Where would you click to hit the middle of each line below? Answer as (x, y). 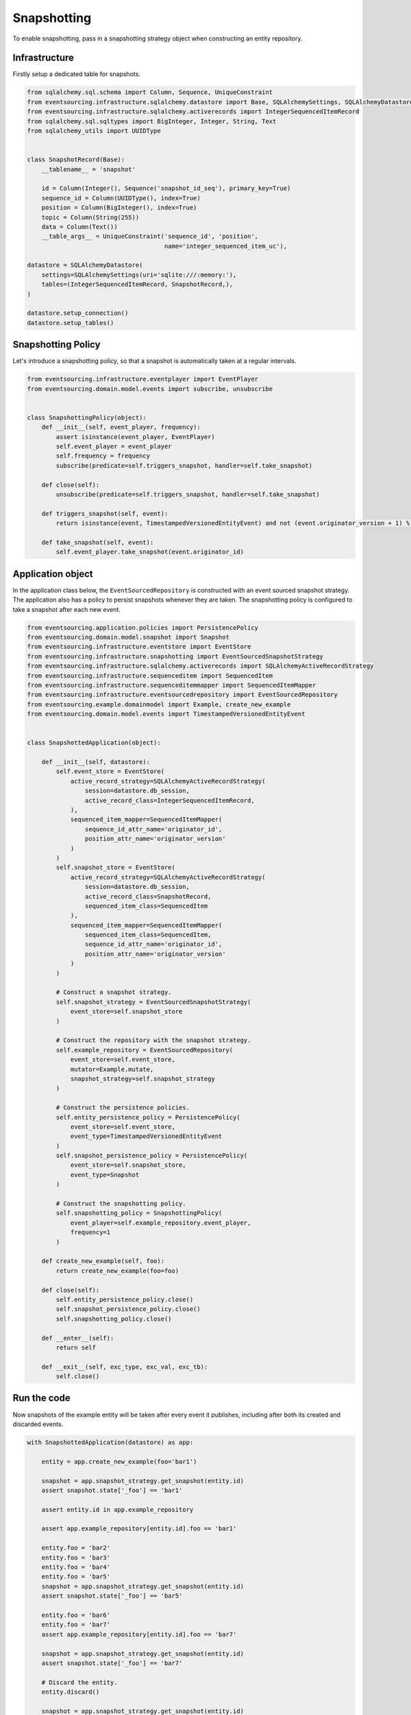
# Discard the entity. (79, 1682)
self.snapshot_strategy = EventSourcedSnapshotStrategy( (153, 1002)
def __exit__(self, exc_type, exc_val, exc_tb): (125, 1367)
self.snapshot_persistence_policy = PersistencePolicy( (152, 1156)
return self (76, 1347)
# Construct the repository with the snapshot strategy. (153, 1040)
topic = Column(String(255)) (90, 217)
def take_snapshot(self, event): (98, 542)
